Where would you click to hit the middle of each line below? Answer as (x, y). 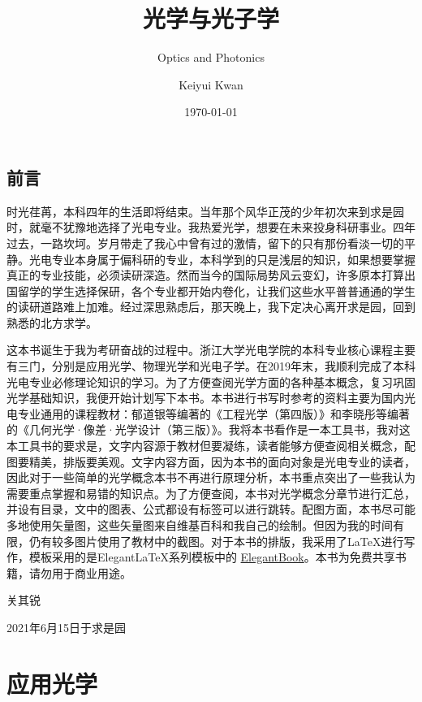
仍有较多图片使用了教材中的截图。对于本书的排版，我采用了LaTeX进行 (216, 541)
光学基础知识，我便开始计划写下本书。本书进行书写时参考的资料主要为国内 (205, 398)
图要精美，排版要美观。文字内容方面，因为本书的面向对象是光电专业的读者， (211, 461)
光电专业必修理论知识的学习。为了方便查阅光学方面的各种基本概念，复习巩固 (211, 381)
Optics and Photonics (211, 57)
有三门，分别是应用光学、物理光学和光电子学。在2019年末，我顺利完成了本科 (211, 366)
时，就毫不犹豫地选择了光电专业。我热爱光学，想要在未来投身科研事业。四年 (211, 227)
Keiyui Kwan (211, 84)
